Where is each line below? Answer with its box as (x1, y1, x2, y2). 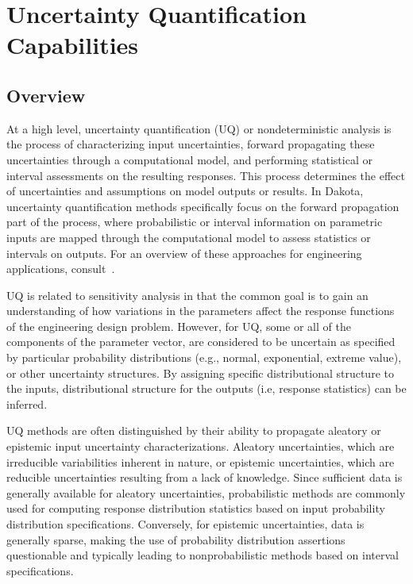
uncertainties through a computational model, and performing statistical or (6, 151, 372, 167)
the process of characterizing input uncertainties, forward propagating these (6, 136, 375, 152)
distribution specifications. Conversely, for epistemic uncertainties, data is (6, 516, 365, 532)
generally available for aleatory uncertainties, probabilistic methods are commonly (6, 484, 406, 501)
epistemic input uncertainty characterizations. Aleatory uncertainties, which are (6, 438, 395, 455)
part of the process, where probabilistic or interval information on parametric (6, 213, 383, 230)
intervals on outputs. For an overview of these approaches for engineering (6, 244, 362, 261)
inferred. (6, 395, 48, 412)
